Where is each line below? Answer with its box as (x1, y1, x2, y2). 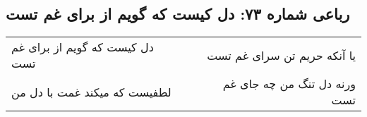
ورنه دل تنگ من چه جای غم (222, 75, 356, 92)
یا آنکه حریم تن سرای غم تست (207, 47, 356, 63)
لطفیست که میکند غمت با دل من (11, 83, 172, 100)
